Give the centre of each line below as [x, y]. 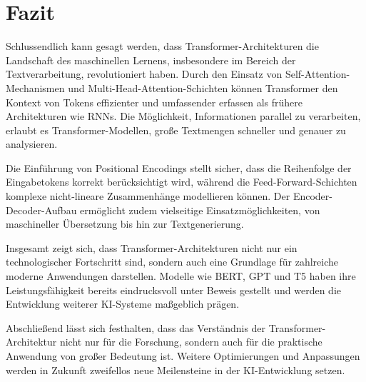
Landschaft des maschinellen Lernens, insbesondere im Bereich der [151, 60]
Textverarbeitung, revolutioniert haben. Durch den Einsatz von [144, 74]
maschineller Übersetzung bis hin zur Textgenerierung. [125, 224]
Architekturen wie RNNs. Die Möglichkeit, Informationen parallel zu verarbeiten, [183, 116]
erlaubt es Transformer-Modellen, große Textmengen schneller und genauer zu [176, 130]
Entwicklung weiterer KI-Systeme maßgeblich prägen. [123, 304]
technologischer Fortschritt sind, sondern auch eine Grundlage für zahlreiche [172, 262]
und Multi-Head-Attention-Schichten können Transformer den [203, 87]
